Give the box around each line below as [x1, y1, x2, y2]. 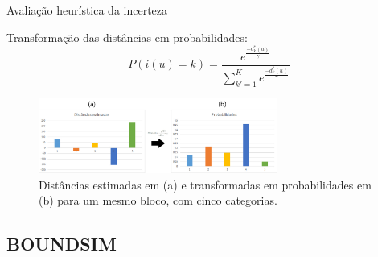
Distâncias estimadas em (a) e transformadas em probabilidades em [39, 176, 372, 193]
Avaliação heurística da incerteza [6, 2, 168, 18]
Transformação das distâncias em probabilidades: [6, 28, 248, 45]
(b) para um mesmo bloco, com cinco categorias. [39, 192, 277, 209]
